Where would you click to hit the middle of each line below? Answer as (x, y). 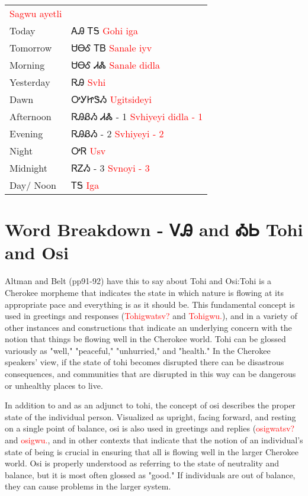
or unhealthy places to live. (54, 385)
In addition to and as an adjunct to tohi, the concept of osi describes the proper (150, 405)
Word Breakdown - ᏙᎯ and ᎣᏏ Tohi (154, 229)
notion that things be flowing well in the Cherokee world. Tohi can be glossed (145, 339)
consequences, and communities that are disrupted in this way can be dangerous (150, 374)
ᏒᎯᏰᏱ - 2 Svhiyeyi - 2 (118, 133)
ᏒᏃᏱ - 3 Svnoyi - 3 (110, 168)
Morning (27, 65)
